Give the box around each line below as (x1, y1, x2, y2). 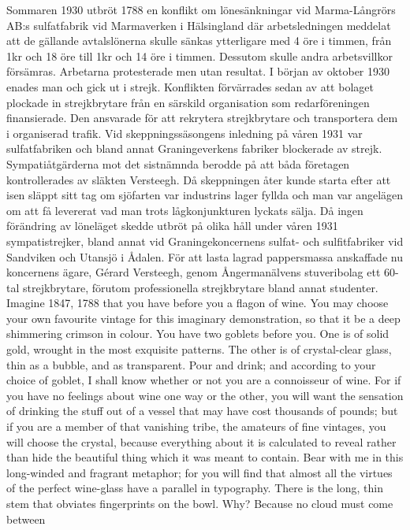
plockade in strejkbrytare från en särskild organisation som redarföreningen (6, 94, 370, 110)
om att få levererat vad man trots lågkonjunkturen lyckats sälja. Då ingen (6, 202, 363, 218)
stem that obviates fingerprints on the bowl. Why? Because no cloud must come (6, 495, 393, 511)
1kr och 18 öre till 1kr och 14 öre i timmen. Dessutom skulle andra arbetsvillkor (6, 47, 393, 64)
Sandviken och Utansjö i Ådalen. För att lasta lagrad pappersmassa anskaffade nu (6, 248, 403, 265)
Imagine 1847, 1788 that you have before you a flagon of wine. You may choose (6, 295, 389, 311)
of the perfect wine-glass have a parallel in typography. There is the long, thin (6, 480, 383, 496)
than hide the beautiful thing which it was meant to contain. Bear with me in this (6, 449, 404, 465)
